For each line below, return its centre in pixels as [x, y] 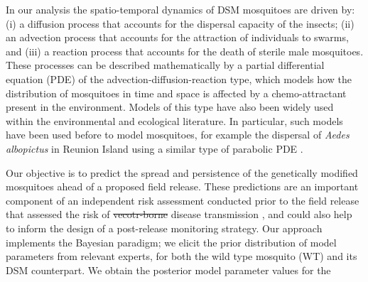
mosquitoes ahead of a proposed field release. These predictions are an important [182, 186]
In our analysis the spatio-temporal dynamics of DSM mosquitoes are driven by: [180, 9]
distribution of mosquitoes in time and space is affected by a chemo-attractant [176, 93]
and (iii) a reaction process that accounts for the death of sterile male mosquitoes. [185, 51]
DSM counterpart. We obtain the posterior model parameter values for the [168, 270]
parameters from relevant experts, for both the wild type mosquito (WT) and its [182, 256]
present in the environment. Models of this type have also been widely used [170, 107]
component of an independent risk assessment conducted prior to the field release [183, 200]
